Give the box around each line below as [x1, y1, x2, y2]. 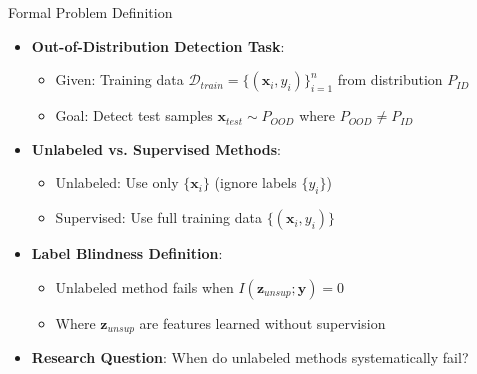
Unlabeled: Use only [55, 172, 179, 193]
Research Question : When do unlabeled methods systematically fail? [31, 347, 469, 368]
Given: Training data [55, 69, 184, 90]
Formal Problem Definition [8, 2, 173, 22]
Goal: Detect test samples [55, 105, 213, 126]
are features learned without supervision [139, 312, 386, 333]
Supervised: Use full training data [55, 207, 262, 228]
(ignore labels [214, 172, 297, 193]
